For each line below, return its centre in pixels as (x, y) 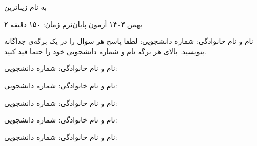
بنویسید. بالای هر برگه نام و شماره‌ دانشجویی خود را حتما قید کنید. (105, 51)
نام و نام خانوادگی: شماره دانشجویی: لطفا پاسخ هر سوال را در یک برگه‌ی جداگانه (129, 41)
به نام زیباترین (25, 7)
